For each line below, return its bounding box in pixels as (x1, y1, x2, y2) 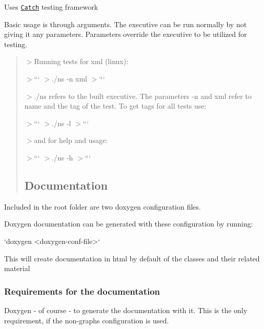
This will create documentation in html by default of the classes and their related (4, 253, 260, 263)
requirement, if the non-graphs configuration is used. (4, 315, 169, 325)
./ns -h (52, 152, 73, 162)
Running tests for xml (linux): (34, 56, 129, 67)
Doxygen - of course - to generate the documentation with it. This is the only (4, 304, 248, 315)
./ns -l (52, 117, 71, 128)
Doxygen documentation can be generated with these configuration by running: (4, 218, 253, 229)
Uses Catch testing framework (4, 2, 98, 12)
